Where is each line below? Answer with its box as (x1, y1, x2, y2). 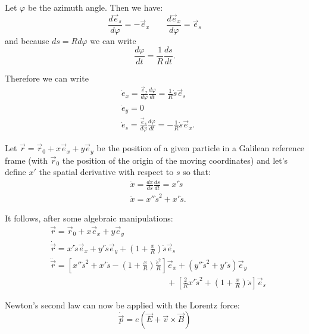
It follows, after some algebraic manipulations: (5, 211, 173, 224)
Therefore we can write (5, 71, 89, 84)
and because (5, 34, 49, 46)
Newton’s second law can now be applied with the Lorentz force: (5, 298, 240, 311)
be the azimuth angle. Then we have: (27, 1, 163, 13)
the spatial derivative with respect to (39, 166, 174, 178)
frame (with (5, 154, 48, 166)
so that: (183, 166, 211, 178)
